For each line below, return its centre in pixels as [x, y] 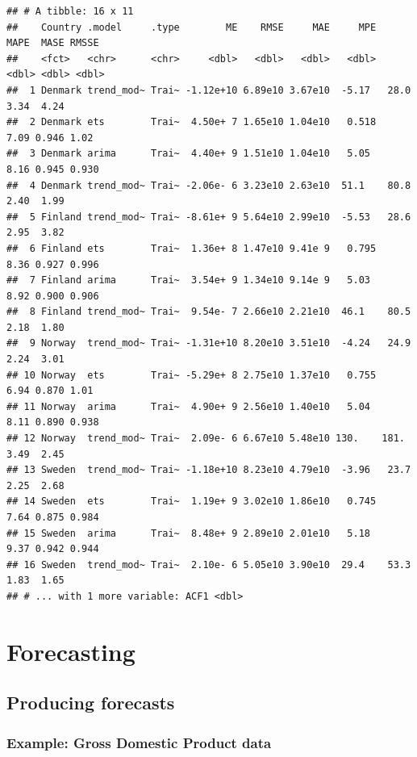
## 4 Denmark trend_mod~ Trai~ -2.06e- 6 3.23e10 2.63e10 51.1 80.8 [209, 185]
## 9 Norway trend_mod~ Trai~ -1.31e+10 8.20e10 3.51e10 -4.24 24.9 [209, 343]
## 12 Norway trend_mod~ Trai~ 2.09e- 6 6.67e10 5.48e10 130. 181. [206, 439]
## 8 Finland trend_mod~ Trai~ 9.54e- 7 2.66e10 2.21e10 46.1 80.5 [209, 312]
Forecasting [71, 651]
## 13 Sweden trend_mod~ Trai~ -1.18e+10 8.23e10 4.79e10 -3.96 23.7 [209, 470]
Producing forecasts [91, 703]
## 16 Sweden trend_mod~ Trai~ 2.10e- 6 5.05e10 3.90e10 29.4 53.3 [209, 565]
